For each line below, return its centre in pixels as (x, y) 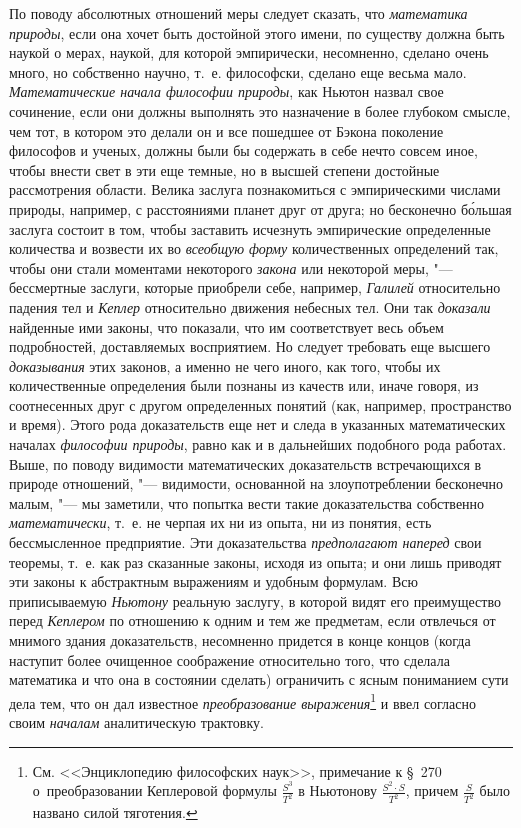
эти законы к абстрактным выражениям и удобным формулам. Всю (213, 581)
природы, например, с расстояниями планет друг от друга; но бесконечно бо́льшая (260, 208)
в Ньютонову (337, 790)
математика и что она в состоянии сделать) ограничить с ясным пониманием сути (259, 679)
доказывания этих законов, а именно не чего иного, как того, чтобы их (225, 365)
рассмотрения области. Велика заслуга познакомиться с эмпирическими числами (255, 189)
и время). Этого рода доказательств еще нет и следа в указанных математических (257, 424)
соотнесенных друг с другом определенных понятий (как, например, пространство (260, 404)
